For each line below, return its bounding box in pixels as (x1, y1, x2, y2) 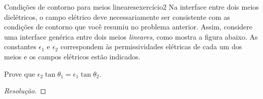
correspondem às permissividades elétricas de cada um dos (60, 41, 242, 52)
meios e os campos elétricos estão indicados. (4, 51, 141, 61)
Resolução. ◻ (4, 85, 46, 96)
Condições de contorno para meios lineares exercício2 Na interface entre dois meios (4, 2, 259, 12)
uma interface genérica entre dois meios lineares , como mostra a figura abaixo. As (4, 31, 258, 42)
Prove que (4, 68, 35, 79)
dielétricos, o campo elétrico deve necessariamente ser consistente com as (4, 11, 231, 22)
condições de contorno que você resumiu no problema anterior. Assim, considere (4, 21, 253, 32)
